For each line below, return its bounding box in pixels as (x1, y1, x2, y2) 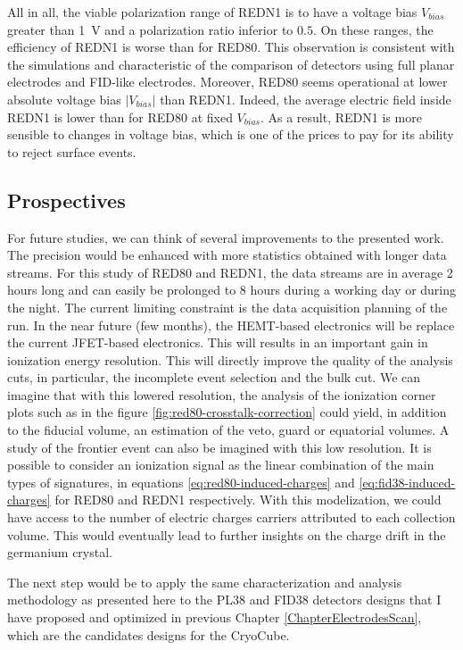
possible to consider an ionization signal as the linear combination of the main (7, 455, 434, 474)
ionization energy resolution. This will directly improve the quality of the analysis (7, 350, 453, 369)
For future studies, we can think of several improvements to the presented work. (7, 228, 444, 246)
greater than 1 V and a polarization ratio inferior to (7, 20, 294, 38)
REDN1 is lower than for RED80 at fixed (7, 107, 233, 126)
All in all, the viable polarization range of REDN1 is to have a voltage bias (7, 3, 418, 21)
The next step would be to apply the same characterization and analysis (7, 572, 402, 591)
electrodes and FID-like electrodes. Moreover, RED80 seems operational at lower (7, 72, 448, 91)
